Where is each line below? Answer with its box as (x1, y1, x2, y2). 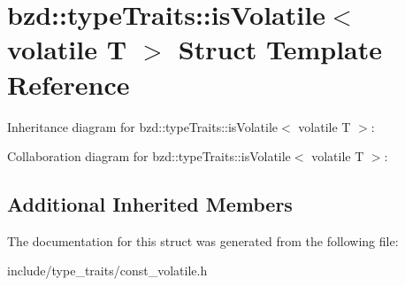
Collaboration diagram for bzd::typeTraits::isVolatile (7, 147, 291, 166)
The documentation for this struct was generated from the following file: (7, 231, 399, 250)
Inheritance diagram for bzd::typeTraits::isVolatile (7, 117, 279, 135)
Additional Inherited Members (7, 190, 293, 218)
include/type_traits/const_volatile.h (7, 261, 208, 280)
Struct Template (178, 31, 382, 67)
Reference (7, 66, 130, 102)
